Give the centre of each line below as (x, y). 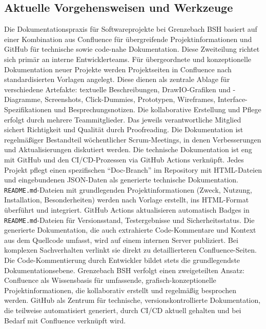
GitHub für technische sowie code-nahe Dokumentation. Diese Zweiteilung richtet (132, 49)
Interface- (232, 99)
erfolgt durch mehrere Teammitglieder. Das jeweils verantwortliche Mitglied (123, 119)
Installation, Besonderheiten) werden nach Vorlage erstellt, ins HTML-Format (127, 200)
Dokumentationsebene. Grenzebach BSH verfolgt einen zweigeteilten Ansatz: (124, 270)
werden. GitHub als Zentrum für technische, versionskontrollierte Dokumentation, (132, 300)
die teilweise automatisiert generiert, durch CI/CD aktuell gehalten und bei (123, 310)
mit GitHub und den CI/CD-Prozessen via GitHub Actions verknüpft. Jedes (124, 159)
